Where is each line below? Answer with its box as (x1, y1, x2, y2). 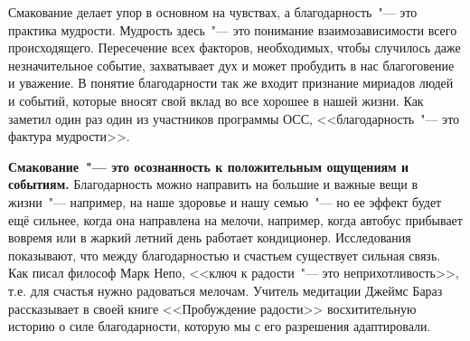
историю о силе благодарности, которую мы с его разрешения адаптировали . (8, 317, 431, 336)
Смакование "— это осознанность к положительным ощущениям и (8, 156, 409, 175)
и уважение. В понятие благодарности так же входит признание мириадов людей (8, 73, 454, 92)
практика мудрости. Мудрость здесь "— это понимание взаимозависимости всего (8, 20, 457, 39)
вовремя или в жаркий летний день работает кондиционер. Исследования (8, 228, 411, 247)
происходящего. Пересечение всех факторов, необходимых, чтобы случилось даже (8, 38, 461, 57)
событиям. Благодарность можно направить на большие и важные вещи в (8, 175, 418, 194)
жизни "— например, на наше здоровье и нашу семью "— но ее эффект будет (8, 192, 442, 211)
